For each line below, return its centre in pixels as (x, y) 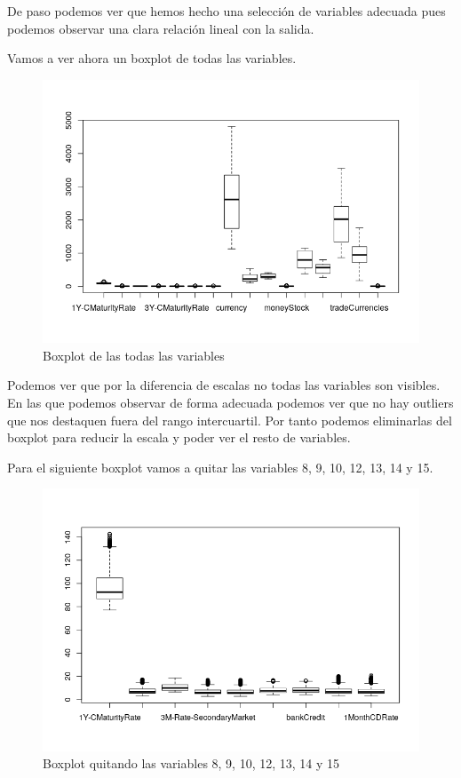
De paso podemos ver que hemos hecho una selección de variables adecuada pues (227, 11)
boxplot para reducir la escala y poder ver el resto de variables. (179, 437)
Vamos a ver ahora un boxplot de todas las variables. (152, 58)
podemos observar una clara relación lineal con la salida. (161, 28)
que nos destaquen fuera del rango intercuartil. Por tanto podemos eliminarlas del (230, 420)
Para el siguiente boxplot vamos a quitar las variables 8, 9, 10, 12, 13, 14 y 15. (220, 467)
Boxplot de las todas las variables (134, 355)
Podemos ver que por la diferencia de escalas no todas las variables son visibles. (224, 385)
